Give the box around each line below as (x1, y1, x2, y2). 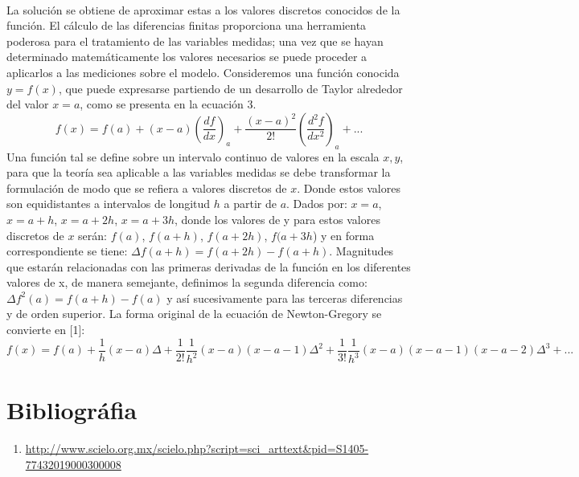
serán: (78, 226, 107, 243)
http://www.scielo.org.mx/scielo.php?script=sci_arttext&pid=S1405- (25, 440, 369, 457)
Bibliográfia (6, 393, 138, 426)
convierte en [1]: (6, 321, 85, 338)
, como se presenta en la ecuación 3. (80, 96, 257, 112)
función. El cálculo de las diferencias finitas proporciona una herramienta (6, 17, 367, 34)
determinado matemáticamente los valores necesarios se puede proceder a (6, 48, 368, 65)
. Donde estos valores (297, 179, 400, 196)
